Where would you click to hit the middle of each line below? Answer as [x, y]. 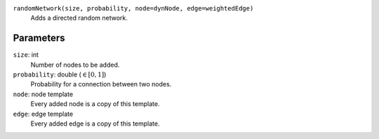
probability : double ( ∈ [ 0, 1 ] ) [60, 74]
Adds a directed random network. [79, 18]
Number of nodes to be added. [75, 65]
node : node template [43, 94]
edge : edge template [43, 114]
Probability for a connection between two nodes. [101, 84]
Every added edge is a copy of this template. [95, 124]
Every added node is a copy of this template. [95, 104]
